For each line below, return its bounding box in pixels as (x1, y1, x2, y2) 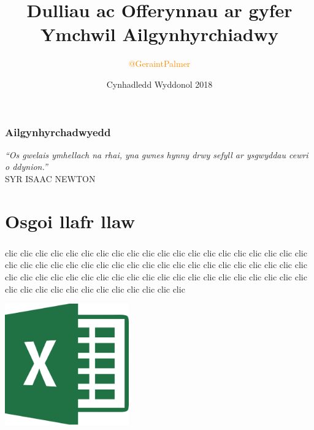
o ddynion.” (5, 160, 48, 173)
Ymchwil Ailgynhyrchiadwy (40, 21, 278, 47)
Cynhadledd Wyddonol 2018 (106, 77, 213, 90)
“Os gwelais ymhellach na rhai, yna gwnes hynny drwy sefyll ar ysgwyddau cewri (5, 148, 308, 161)
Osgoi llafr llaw (5, 208, 135, 233)
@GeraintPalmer (128, 57, 191, 70)
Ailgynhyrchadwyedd (5, 124, 111, 139)
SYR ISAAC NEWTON (5, 172, 96, 185)
